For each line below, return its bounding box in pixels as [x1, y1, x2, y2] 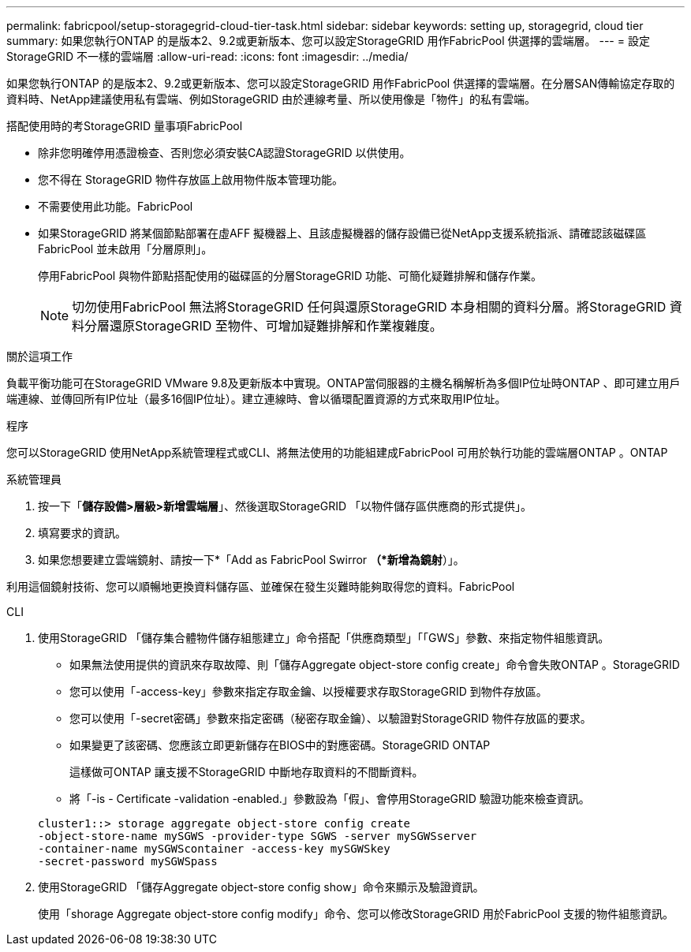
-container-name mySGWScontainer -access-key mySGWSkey [38, 842, 390, 855]
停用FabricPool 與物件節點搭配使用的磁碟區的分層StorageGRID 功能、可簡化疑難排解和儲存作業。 [38, 269, 543, 282]
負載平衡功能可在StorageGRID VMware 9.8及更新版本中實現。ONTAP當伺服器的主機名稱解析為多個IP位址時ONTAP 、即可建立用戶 [6, 376, 681, 390]
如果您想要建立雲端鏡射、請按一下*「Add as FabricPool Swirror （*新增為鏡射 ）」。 [38, 553, 465, 566]
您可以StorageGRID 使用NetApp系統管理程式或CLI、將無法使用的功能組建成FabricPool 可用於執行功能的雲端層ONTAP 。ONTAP [6, 446, 668, 459]
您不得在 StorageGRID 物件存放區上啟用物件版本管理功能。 [38, 173, 343, 186]
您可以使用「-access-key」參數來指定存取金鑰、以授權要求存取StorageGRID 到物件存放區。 [69, 685, 547, 698]
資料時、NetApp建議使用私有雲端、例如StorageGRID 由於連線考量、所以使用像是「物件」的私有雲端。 [6, 92, 536, 106]
